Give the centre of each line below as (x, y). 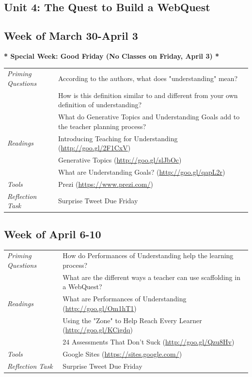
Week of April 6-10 (53, 234)
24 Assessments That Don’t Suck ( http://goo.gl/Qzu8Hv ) (149, 342)
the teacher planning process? (102, 126)
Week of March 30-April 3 (71, 36)
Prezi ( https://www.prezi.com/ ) (106, 184)
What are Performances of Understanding (125, 299)
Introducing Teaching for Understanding (118, 138)
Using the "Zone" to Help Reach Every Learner (132, 320)
